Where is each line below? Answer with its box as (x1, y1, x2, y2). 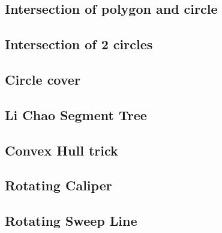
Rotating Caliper (5, 176, 112, 195)
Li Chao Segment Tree (5, 105, 147, 124)
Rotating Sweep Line (5, 211, 137, 230)
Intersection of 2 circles (5, 35, 153, 53)
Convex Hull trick (5, 141, 118, 159)
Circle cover (5, 70, 80, 88)
